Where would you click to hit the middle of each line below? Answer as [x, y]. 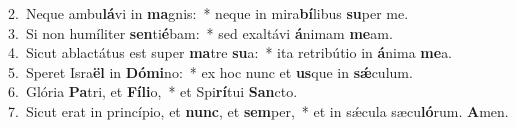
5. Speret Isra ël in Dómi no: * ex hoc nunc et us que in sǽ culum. [210, 71]
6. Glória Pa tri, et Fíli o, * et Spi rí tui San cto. [153, 91]
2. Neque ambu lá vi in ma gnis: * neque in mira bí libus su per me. [208, 13]
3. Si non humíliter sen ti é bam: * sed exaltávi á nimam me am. [200, 32]
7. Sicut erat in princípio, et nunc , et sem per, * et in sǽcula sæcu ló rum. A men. [258, 110]
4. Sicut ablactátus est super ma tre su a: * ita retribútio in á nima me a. [230, 52]
